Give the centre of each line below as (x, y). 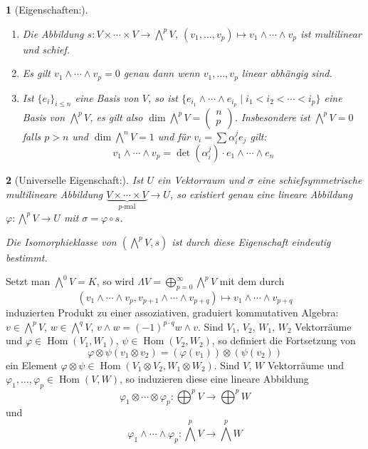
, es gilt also (116, 117)
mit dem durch (252, 281)
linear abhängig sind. (287, 73)
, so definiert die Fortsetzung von (284, 340)
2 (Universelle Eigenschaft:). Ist (75, 179)
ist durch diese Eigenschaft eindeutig (251, 241)
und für (174, 136)
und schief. (46, 49)
